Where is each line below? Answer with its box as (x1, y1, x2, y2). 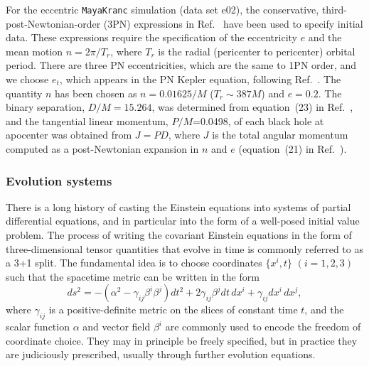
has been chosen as (55, 85, 137, 100)
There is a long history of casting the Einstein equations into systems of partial (6, 199, 351, 214)
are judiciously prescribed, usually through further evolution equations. (6, 347, 316, 362)
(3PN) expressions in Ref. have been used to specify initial (103, 16, 363, 31)
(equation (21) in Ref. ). (238, 141, 347, 156)
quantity (6, 85, 43, 100)
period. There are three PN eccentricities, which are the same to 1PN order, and (6, 58, 357, 72)
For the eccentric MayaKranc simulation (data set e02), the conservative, (6, 2, 319, 16)
